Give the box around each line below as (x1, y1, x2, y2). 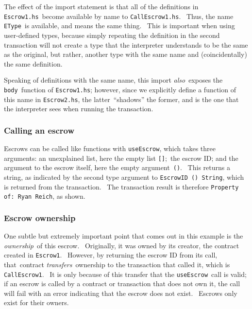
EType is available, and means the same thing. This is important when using (4, 20, 235, 31)
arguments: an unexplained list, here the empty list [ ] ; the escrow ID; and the (4, 153, 238, 163)
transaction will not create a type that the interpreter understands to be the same (4, 39, 248, 50)
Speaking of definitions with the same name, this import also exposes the (4, 75, 223, 85)
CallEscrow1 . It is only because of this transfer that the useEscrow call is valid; (4, 269, 247, 279)
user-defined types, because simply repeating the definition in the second (4, 30, 220, 40)
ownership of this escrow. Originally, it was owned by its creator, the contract (4, 240, 239, 250)
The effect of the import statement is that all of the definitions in (4, 1, 199, 11)
